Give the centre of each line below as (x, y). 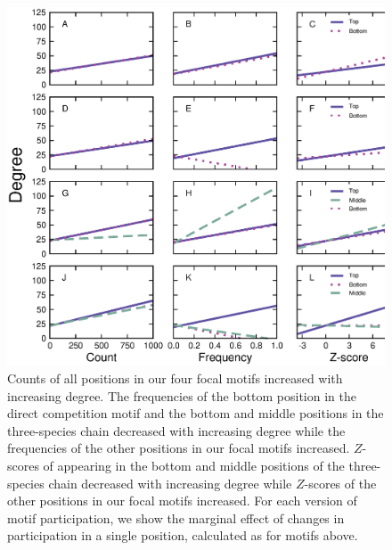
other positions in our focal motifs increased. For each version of (182, 501)
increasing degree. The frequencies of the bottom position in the (182, 395)
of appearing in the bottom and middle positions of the (194, 465)
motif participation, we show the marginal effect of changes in (176, 517)
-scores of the (340, 483)
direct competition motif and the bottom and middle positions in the (196, 413)
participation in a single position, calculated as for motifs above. (183, 535)
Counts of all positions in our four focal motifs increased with (175, 378)
